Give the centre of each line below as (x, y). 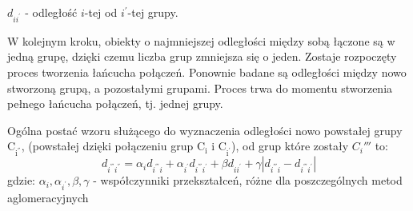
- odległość (51, 12)
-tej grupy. (153, 12)
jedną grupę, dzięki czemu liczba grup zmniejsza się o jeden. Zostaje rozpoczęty (202, 56)
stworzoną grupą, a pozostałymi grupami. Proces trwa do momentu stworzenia (200, 88)
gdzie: (21, 180)
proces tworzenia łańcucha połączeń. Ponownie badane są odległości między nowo (207, 72)
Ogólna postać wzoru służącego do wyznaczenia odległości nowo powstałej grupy (205, 130)
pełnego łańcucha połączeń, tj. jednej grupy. (115, 104)
